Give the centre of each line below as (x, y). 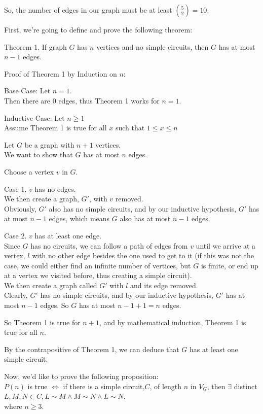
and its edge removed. (164, 285)
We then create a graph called (51, 285)
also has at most (145, 218)
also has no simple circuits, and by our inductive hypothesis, (143, 208)
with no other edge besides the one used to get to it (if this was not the (143, 255)
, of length (166, 386)
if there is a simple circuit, (104, 386)
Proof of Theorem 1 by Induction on (61, 73)
